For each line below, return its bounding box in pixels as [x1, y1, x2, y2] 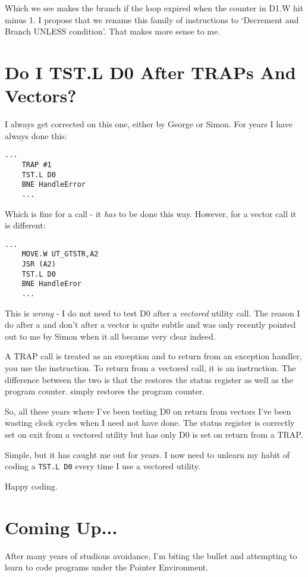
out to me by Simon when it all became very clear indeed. [5, 330, 216, 342]
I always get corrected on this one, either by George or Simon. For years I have [5, 118, 293, 130]
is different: [5, 219, 46, 231]
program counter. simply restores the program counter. [5, 385, 205, 397]
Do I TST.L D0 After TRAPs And [5, 59, 296, 84]
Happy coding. [5, 479, 58, 492]
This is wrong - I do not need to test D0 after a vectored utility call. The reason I [5, 306, 300, 319]
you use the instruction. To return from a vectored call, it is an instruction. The [5, 362, 296, 374]
